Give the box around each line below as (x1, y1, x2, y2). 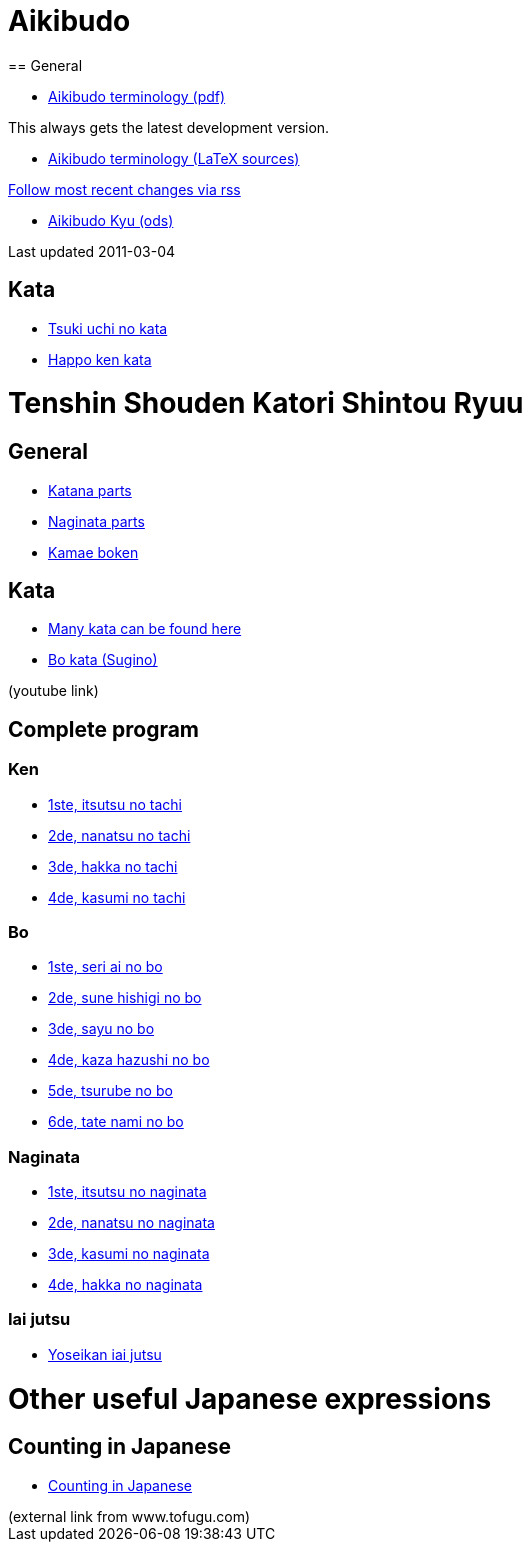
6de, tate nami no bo (48, 1113, 184, 1131)
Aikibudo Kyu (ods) (48, 211, 174, 229)
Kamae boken (48, 543, 139, 561)
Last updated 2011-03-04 (8, 242, 176, 260)
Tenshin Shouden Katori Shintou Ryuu (8, 386, 524, 421)
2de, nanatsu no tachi (48, 826, 191, 844)
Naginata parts (48, 512, 145, 530)
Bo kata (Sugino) (48, 651, 158, 669)
